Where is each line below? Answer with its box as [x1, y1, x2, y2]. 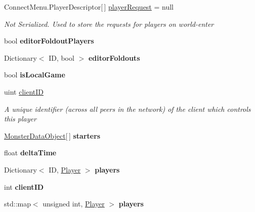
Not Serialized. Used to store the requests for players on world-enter [4, 18, 214, 29]
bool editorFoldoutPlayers [4, 35, 94, 46]
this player [4, 113, 36, 124]
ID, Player [49, 164, 81, 175]
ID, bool [49, 52, 74, 63]
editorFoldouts [88, 52, 140, 63]
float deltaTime [4, 147, 57, 158]
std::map [4, 198, 31, 209]
